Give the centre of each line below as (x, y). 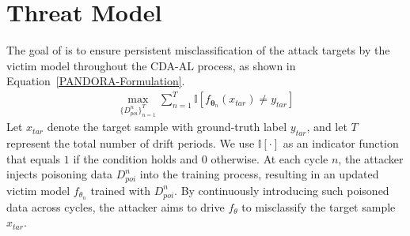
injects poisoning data (59, 174)
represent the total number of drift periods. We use (131, 143)
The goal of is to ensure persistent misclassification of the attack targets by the (198, 50)
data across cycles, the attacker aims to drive (116, 206)
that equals (34, 158)
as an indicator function (341, 143)
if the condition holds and (136, 158)
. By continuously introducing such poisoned (282, 190)
